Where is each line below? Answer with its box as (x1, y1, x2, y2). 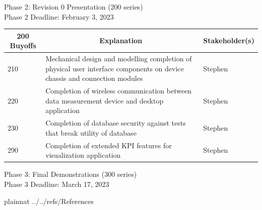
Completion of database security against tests (45, 118, 186, 128)
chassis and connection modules (45, 73, 143, 83)
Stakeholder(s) (203, 35, 254, 46)
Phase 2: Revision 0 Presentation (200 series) (4, 2, 143, 12)
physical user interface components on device (45, 63, 184, 73)
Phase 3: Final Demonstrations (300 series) (4, 169, 137, 179)
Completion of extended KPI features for (45, 140, 172, 150)
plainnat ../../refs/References (4, 195, 94, 206)
